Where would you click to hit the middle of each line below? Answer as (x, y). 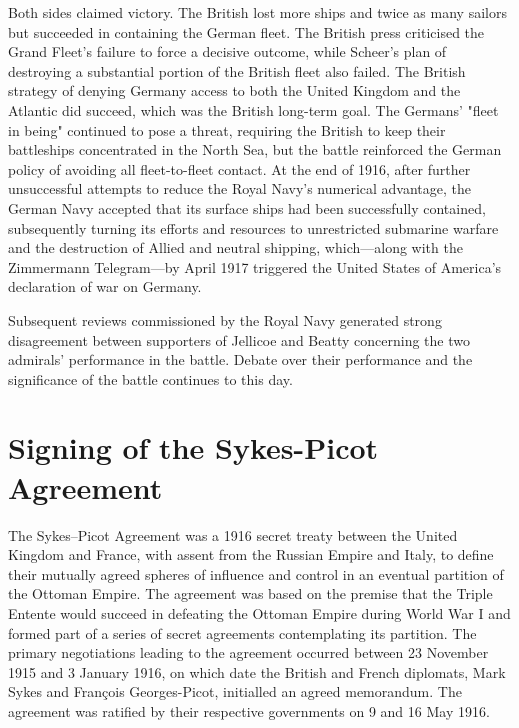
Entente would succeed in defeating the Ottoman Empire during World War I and (259, 612)
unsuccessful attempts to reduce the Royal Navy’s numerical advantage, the (240, 188)
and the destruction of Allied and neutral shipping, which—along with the (235, 247)
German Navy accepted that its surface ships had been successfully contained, (247, 207)
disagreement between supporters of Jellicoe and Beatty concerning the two (239, 339)
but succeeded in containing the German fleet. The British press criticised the (246, 31)
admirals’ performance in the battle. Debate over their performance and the (240, 359)
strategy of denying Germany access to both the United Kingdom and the (234, 90)
